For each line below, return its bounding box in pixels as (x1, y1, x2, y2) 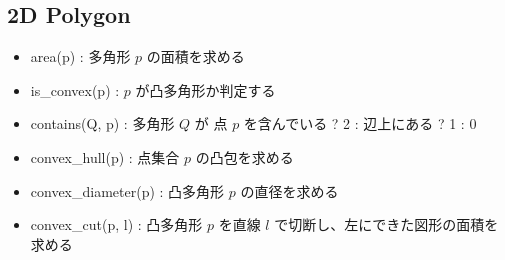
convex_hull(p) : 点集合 (30, 146, 180, 167)
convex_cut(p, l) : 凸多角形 (30, 214, 203, 235)
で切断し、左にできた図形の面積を (274, 214, 499, 235)
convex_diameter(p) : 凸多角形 (30, 180, 225, 201)
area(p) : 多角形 (30, 46, 131, 67)
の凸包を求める (195, 146, 294, 167)
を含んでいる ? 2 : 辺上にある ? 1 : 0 (243, 113, 477, 134)
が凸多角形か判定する (135, 79, 276, 100)
